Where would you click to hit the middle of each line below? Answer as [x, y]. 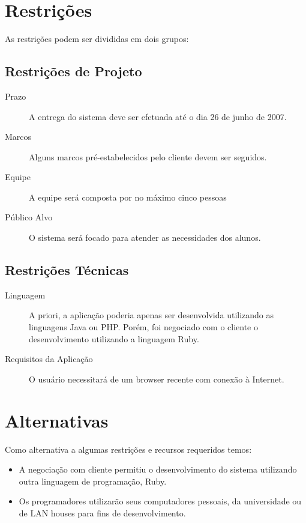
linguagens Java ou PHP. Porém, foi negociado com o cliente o [143, 327]
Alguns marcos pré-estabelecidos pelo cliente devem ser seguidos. [148, 156]
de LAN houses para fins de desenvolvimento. [102, 512]
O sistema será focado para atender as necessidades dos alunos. [145, 237]
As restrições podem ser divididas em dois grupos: [97, 39]
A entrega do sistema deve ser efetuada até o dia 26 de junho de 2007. [158, 116]
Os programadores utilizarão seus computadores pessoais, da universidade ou [160, 501]
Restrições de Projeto [73, 71]
